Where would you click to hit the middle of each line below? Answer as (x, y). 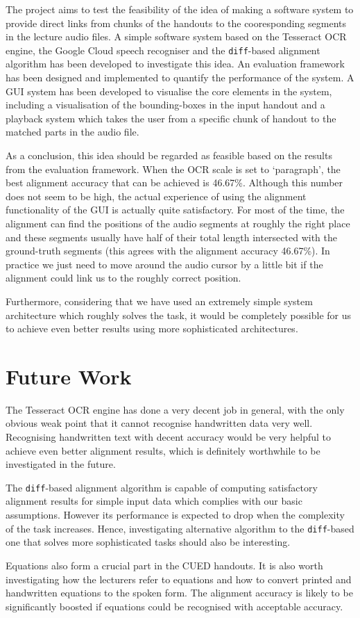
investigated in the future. (61, 464)
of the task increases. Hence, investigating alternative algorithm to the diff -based (180, 528)
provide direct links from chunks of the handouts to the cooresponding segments (176, 23)
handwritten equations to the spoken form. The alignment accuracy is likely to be (179, 593)
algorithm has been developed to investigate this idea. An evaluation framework (175, 64)
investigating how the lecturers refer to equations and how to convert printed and (179, 579)
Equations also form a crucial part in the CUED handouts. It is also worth (164, 565)
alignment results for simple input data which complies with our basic (154, 501)
